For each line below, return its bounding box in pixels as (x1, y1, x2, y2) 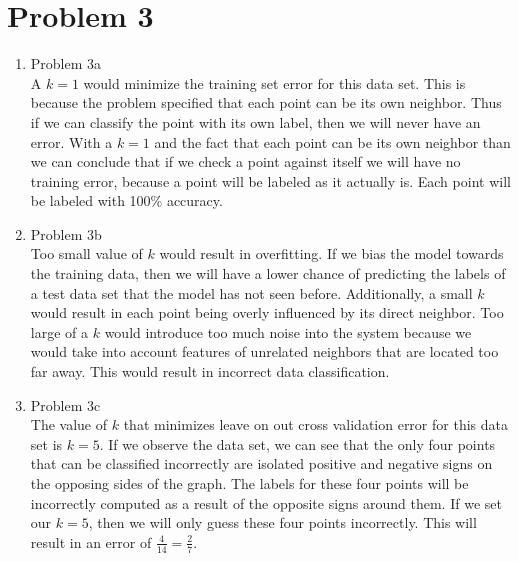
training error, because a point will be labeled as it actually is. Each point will (30, 170, 511, 191)
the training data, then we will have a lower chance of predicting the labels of (30, 263, 506, 284)
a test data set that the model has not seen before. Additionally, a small (30, 282, 473, 303)
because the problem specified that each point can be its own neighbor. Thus (30, 92, 502, 113)
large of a (30, 321, 89, 342)
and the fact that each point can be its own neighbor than (154, 131, 511, 152)
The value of (30, 414, 108, 435)
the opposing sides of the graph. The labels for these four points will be (30, 473, 469, 493)
